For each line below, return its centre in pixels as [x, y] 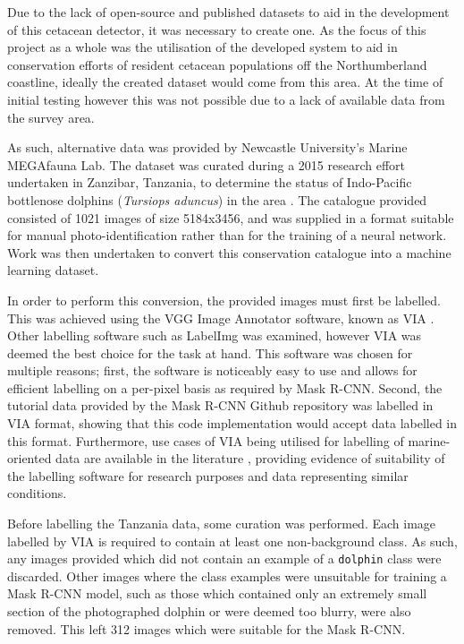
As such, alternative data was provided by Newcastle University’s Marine [207, 147]
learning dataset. [53, 270]
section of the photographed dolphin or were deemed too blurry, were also [209, 611]
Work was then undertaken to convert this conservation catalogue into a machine [229, 252]
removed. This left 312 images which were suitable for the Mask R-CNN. [207, 628]
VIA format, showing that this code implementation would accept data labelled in [232, 423]
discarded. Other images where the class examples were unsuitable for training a [227, 575]
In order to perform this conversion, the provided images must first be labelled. [224, 300]
